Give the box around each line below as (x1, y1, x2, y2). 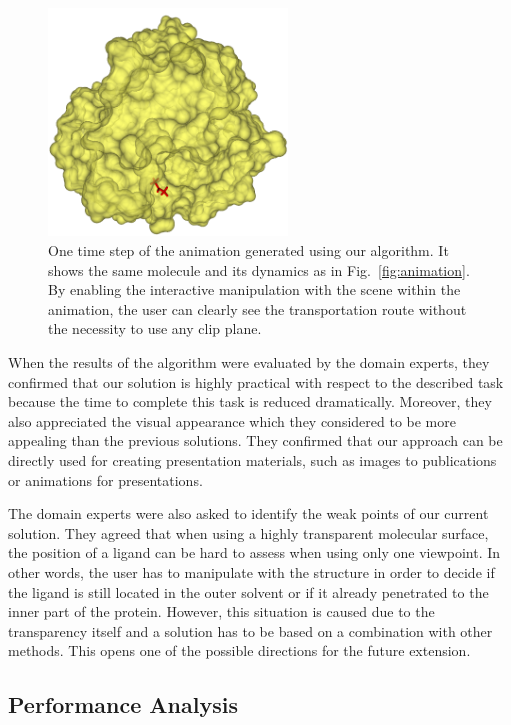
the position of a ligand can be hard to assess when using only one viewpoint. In (8, 542, 501, 563)
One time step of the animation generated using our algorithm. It (48, 240, 449, 261)
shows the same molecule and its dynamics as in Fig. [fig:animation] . (48, 259, 470, 280)
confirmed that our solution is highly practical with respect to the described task (8, 371, 504, 392)
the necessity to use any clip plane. (48, 318, 262, 339)
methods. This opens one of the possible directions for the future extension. (8, 640, 471, 661)
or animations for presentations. (8, 469, 203, 490)
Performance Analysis (8, 689, 238, 720)
